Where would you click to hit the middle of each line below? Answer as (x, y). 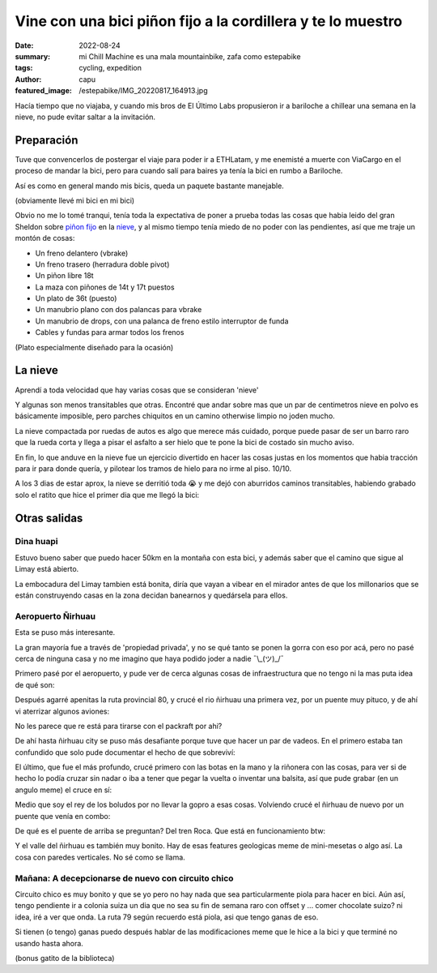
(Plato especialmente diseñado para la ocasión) (94, 347)
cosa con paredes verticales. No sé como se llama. (100, 857)
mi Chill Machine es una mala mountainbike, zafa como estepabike (190, 56)
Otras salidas (49, 518)
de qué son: (35, 684)
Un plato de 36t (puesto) (76, 298)
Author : (28, 79)
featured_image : (43, 91)
